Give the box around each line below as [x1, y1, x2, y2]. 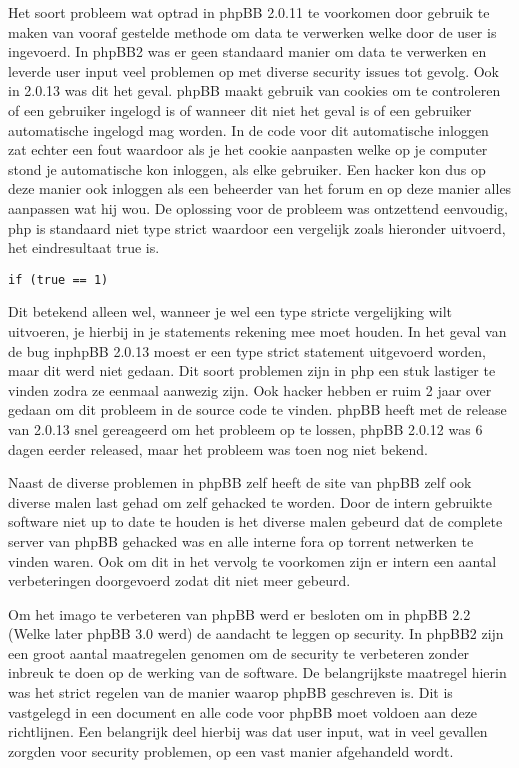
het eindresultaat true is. [8, 237, 160, 258]
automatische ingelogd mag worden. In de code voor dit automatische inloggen [8, 119, 489, 140]
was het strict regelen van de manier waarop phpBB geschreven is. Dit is [8, 682, 453, 703]
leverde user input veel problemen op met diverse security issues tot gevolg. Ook [8, 60, 499, 81]
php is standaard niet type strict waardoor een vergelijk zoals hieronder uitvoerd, [8, 217, 506, 238]
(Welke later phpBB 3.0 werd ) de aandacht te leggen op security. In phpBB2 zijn [8, 623, 504, 644]
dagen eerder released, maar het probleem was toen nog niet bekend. [8, 438, 428, 459]
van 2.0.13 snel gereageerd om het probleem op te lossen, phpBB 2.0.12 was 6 [8, 418, 483, 439]
